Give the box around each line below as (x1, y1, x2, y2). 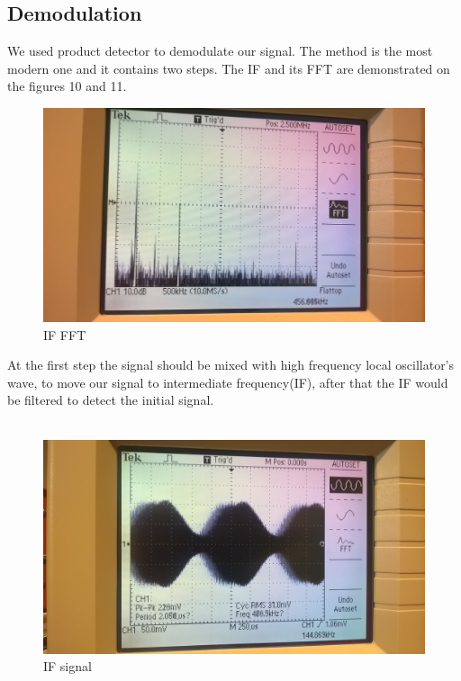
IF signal (43, 657, 92, 676)
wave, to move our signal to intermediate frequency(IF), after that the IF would (7, 372, 448, 391)
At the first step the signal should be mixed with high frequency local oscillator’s (7, 355, 455, 374)
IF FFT (43, 325, 86, 344)
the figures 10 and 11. (7, 76, 127, 95)
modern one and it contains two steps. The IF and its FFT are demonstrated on (7, 58, 450, 77)
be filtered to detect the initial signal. (7, 390, 214, 409)
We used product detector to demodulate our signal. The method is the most (7, 41, 433, 60)
